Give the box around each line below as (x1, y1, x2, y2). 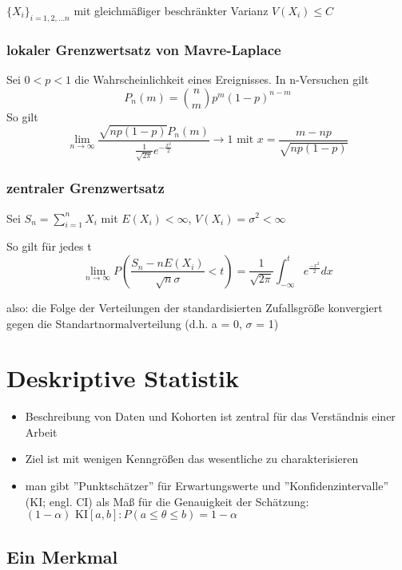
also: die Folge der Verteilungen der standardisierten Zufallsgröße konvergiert (6, 299, 383, 315)
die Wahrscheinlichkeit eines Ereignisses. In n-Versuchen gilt (74, 71, 369, 88)
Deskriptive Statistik (6, 362, 239, 394)
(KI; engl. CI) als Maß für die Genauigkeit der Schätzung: (25, 493, 309, 509)
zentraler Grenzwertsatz (6, 178, 165, 198)
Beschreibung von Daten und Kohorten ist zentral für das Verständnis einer (25, 408, 396, 425)
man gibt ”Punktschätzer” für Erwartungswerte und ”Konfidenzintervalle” (25, 477, 389, 494)
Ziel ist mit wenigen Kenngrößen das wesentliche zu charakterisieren (25, 450, 359, 467)
